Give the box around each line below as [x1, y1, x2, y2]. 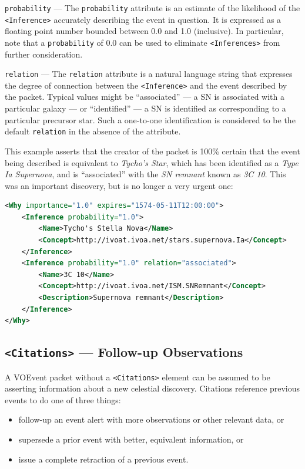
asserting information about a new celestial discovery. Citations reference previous [5, 382, 300, 394]
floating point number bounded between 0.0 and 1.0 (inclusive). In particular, [5, 25, 284, 37]
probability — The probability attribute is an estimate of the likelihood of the [5, 2, 300, 14]
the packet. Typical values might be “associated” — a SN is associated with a [5, 90, 284, 103]
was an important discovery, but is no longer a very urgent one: [5, 179, 233, 191]
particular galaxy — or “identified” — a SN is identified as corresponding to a [5, 102, 286, 114]
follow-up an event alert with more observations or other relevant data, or [18, 413, 284, 426]
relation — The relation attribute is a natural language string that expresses [5, 68, 293, 80]
